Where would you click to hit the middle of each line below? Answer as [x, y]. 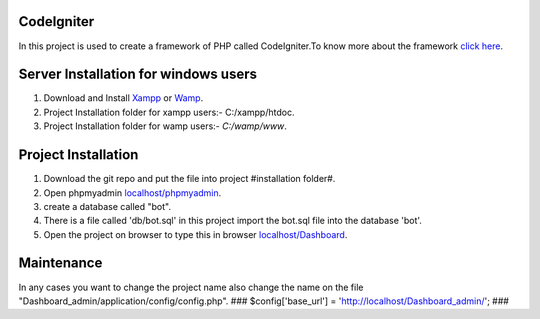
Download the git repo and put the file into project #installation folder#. [189, 179]
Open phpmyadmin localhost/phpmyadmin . [132, 192]
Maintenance [60, 263]
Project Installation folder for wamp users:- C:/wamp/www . [165, 126]
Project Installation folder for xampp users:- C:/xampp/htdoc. [169, 112]
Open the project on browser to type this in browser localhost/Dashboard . [195, 234]
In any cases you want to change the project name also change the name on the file [191, 287]
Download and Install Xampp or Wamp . [123, 98]
